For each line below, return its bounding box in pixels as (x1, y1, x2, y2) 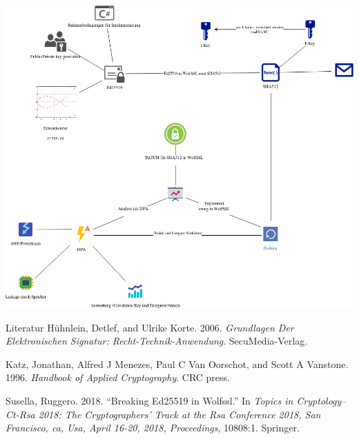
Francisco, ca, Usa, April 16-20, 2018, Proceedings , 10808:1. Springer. (6, 420, 300, 435)
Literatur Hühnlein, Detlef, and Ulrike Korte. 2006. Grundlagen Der (6, 320, 294, 334)
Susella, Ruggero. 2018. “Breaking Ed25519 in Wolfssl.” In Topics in (6, 393, 293, 407)
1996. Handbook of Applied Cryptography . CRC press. (6, 370, 230, 385)
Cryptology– (296, 393, 347, 407)
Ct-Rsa (6, 407, 35, 421)
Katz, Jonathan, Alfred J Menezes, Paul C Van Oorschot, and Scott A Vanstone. (6, 356, 349, 371)
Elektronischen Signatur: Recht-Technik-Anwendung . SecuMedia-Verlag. (6, 334, 308, 348)
